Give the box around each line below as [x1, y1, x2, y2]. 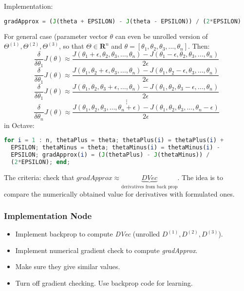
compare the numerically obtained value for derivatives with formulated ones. [4, 189, 235, 199]
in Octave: [4, 120, 35, 130]
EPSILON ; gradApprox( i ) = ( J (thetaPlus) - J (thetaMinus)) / [11, 151, 210, 159]
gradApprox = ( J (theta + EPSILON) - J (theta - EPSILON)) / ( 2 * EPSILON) [4, 18, 241, 25]
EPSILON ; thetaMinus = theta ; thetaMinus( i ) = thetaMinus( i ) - [11, 144, 220, 151]
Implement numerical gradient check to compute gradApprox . [15, 245, 198, 255]
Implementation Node [4, 209, 92, 221]
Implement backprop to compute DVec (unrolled [15, 229, 160, 239]
